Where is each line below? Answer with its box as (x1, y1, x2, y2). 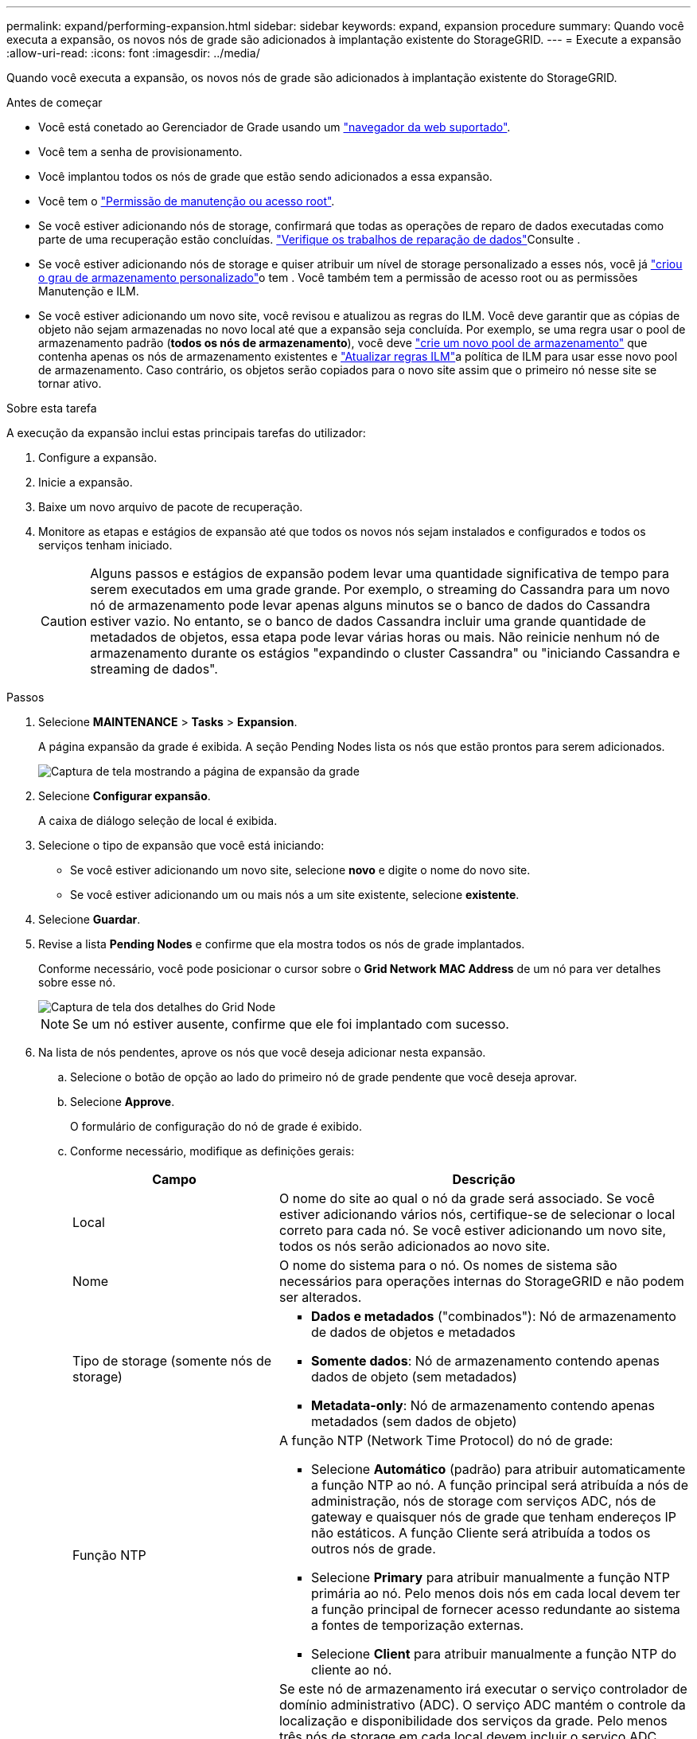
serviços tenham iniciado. (38, 538, 173, 552)
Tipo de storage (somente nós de (72, 1353, 272, 1369)
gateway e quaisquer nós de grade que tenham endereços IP (310, 1509, 676, 1525)
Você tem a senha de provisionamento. (38, 145, 243, 158)
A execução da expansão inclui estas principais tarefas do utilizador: (6, 426, 366, 440)
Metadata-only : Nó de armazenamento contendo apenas (310, 1397, 656, 1413)
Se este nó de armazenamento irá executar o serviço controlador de (278, 1681, 687, 1697)
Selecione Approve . (70, 1095, 175, 1108)
